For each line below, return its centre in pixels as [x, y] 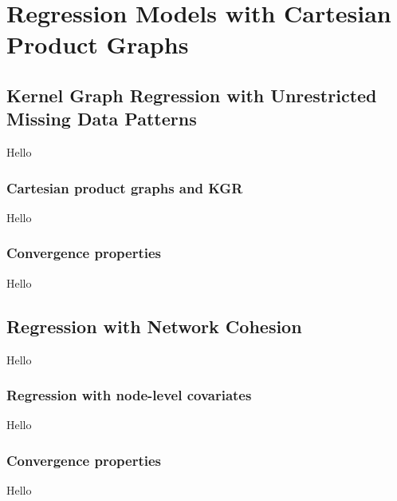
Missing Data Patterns [102, 119]
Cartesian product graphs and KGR [125, 187]
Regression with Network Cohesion [154, 326]
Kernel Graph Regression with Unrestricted [192, 95]
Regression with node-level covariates [129, 395]
